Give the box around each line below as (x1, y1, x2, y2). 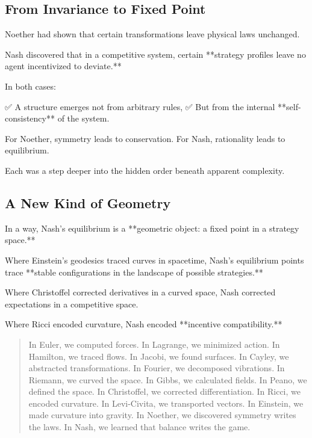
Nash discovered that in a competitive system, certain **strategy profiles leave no (5, 48, 306, 60)
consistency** (5, 112, 55, 125)
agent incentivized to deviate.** (5, 60, 122, 72)
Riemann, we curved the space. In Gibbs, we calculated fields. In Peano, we (28, 373, 307, 386)
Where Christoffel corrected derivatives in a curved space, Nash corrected (5, 286, 276, 298)
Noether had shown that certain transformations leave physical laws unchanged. (5, 28, 300, 40)
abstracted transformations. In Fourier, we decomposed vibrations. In (28, 362, 285, 374)
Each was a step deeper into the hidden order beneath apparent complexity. (5, 164, 285, 176)
